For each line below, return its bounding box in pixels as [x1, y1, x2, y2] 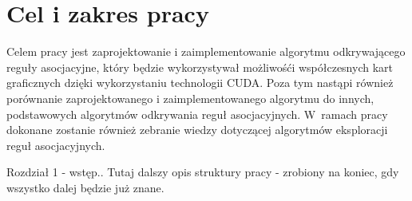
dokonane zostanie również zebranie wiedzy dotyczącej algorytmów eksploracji [6, 121, 388, 138]
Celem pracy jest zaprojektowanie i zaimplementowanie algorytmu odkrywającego [6, 43, 406, 60]
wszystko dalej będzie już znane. [6, 179, 164, 195]
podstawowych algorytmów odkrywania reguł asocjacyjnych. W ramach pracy [6, 105, 388, 122]
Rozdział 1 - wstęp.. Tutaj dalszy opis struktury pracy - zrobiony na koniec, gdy [6, 164, 399, 180]
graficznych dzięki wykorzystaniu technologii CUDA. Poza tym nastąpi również [6, 74, 394, 91]
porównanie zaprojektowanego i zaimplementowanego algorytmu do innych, [6, 89, 374, 106]
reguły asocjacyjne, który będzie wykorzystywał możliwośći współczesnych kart [6, 58, 393, 75]
